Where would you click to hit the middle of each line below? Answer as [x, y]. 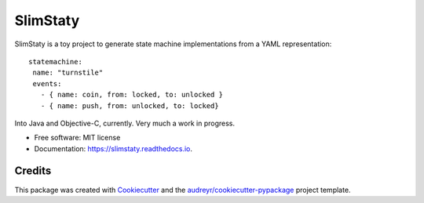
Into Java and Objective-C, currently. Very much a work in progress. [125, 123]
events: [47, 83]
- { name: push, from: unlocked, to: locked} [130, 105]
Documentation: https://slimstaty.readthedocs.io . [113, 148]
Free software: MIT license [77, 138]
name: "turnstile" [68, 73]
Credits [33, 171]
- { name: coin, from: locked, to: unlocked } [132, 95]
